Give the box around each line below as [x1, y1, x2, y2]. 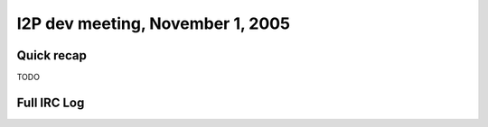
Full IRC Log [16, 95, 85, 110]
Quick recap [16, 48, 88, 63]
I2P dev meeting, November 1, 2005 [16, 14, 291, 33]
